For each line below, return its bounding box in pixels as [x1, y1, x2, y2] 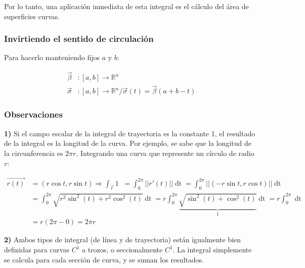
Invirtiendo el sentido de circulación [4, 32, 154, 45]
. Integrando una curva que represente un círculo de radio [76, 147, 254, 158]
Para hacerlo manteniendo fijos [4, 52, 100, 63]
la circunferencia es [4, 147, 63, 158]
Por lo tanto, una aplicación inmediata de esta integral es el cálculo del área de [4, 1, 249, 11]
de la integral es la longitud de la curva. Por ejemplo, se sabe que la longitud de [4, 138, 251, 148]
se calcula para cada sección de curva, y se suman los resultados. [4, 254, 204, 264]
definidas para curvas [4, 244, 69, 254]
